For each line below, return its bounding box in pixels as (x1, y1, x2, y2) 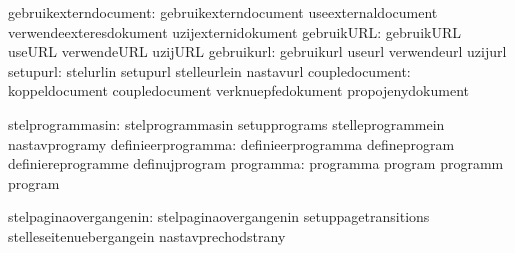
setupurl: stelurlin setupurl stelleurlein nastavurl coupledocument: (8, 60, 411, 81)
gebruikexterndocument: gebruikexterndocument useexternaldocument (8, 2, 438, 22)
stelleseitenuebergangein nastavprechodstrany (8, 225, 286, 246)
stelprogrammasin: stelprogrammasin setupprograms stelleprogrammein (8, 113, 445, 134)
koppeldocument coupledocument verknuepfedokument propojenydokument (8, 80, 469, 101)
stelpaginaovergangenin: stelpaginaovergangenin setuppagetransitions (8, 206, 430, 227)
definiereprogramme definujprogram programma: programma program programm (8, 153, 504, 174)
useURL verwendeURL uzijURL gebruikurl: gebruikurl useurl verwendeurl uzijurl (8, 41, 507, 62)
